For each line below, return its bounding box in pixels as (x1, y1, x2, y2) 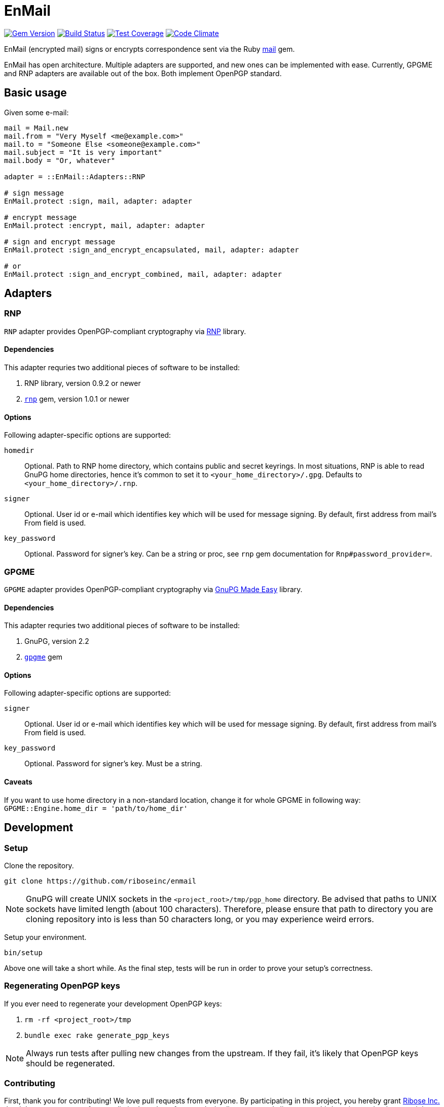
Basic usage (4, 86, 67, 100)
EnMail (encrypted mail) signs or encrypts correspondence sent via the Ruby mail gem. (4, 44, 295, 53)
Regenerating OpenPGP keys (4, 981, 120, 991)
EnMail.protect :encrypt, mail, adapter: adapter (4, 221, 205, 230)
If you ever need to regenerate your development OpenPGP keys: (4, 999, 222, 1008)
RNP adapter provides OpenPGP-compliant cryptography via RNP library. (4, 327, 246, 336)
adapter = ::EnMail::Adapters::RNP (4, 172, 145, 181)
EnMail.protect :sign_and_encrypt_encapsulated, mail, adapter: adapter (4, 245, 299, 254)
